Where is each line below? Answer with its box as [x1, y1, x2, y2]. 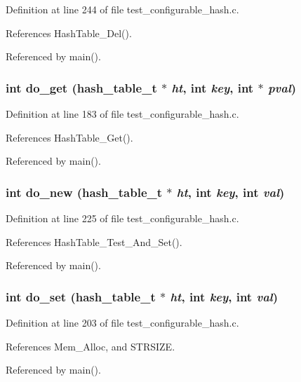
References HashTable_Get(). [6, 130, 133, 144]
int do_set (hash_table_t [6, 287, 156, 305]
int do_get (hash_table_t [6, 79, 157, 96]
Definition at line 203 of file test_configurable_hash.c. [6, 315, 239, 329]
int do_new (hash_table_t [6, 183, 163, 200]
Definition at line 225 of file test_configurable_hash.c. [6, 211, 239, 225]
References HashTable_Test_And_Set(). [6, 234, 182, 249]
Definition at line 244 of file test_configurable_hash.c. [6, 2, 239, 16]
